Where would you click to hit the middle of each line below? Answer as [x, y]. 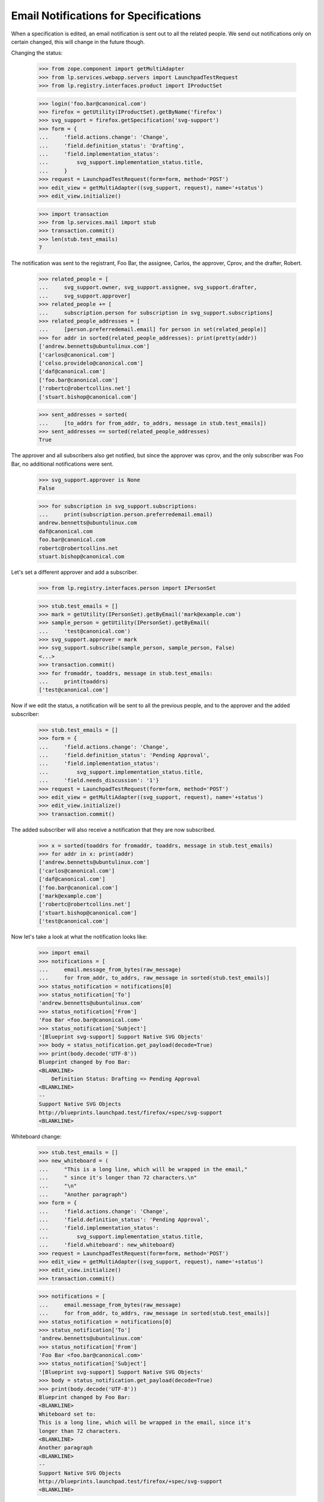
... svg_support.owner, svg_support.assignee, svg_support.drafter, [148, 287]
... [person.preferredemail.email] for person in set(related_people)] [153, 330]
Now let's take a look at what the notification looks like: [79, 937]
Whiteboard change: [36, 1136]
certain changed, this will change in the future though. [78, 41]
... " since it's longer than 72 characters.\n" [118, 1178]
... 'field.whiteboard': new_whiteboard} [107, 1245]
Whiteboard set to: [67, 1414]
